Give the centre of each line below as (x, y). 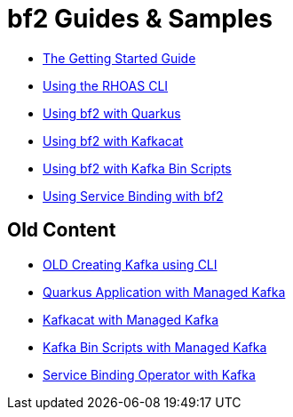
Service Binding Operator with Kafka (149, 374)
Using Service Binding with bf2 (133, 196)
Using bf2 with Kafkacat (113, 140)
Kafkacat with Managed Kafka (131, 319)
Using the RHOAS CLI (106, 85)
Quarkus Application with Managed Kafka (164, 292)
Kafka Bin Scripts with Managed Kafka (155, 347)
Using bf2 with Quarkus (112, 113)
